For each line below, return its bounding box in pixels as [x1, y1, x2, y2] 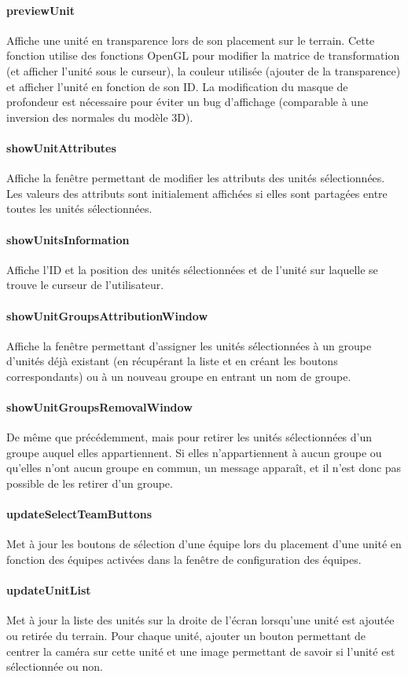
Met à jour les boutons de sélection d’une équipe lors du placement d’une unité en [6, 536, 402, 552]
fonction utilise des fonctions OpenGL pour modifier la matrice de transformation [6, 47, 400, 64]
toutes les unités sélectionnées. [6, 200, 153, 217]
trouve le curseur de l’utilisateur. [6, 276, 164, 293]
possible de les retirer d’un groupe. [6, 475, 173, 492]
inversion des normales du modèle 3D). [6, 108, 193, 125]
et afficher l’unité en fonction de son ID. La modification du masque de [6, 78, 348, 94]
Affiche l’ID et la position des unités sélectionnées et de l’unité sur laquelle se [6, 261, 378, 277]
